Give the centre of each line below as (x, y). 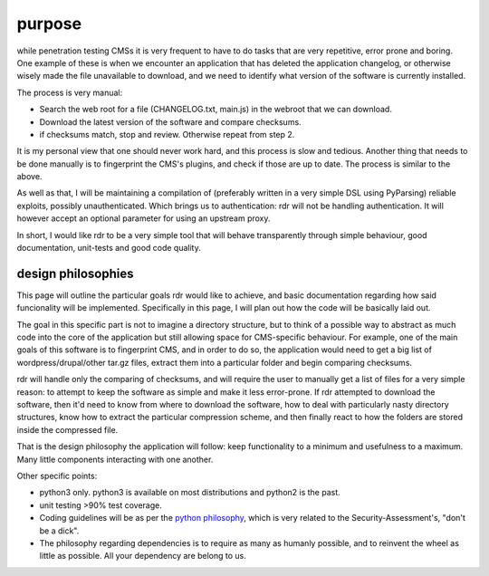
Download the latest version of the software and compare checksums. (171, 121)
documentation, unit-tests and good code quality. (109, 248)
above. (29, 177)
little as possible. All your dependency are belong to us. (143, 556)
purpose (49, 24)
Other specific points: (57, 476)
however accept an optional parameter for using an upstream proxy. (144, 218)
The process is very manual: (70, 92)
